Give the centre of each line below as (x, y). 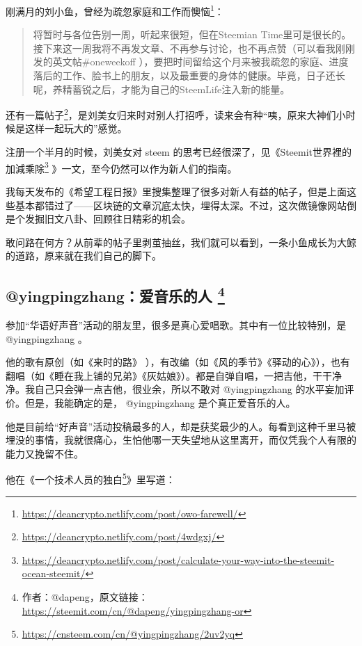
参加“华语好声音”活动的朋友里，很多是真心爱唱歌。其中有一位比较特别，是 (176, 325)
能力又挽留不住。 (45, 453)
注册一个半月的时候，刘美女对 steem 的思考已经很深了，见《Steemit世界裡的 (179, 152)
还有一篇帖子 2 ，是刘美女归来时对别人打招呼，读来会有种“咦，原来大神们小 (176, 114)
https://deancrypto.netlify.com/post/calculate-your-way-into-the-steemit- (178, 559)
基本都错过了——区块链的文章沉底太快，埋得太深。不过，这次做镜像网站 (181, 205)
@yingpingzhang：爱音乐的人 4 (115, 294)
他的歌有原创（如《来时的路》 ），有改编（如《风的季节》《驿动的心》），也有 (178, 362)
